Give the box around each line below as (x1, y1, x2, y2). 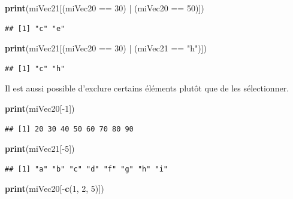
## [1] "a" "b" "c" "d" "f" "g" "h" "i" (5, 164, 168, 173)
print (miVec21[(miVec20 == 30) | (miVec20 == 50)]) (5, 2, 204, 14)
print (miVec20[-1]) (5, 102, 75, 114)
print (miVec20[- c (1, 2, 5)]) (5, 182, 104, 195)
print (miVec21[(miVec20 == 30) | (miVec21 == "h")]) (5, 42, 207, 54)
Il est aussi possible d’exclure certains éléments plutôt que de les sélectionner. (5, 82, 289, 94)
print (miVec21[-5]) (5, 142, 75, 155)
